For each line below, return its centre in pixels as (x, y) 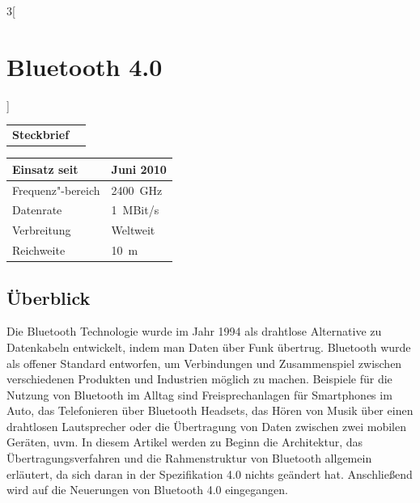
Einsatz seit (45, 169)
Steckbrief (41, 135)
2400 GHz (137, 190)
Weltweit (133, 230)
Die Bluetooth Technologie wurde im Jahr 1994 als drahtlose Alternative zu (194, 331)
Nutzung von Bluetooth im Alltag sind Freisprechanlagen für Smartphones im (199, 394)
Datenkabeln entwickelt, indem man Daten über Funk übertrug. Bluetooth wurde (209, 347)
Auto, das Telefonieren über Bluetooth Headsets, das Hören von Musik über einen (210, 410)
